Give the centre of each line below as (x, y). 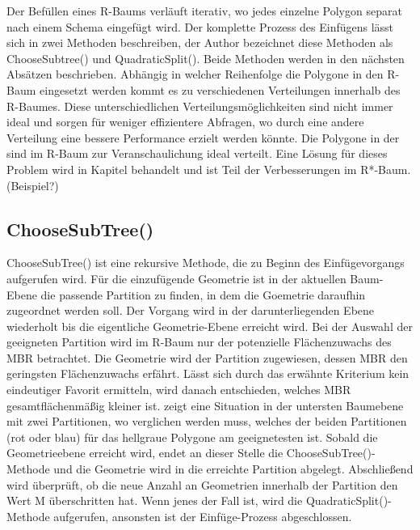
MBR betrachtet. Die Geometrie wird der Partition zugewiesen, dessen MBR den (207, 357)
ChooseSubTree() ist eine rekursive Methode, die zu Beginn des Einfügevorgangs (206, 263)
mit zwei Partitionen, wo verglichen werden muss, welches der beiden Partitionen (207, 421)
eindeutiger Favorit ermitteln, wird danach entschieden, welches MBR (179, 390)
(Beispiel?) (33, 185)
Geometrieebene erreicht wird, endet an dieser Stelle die (145, 453)
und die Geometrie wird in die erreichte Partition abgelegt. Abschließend (233, 469)
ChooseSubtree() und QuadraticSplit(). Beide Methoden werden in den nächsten (206, 58)
